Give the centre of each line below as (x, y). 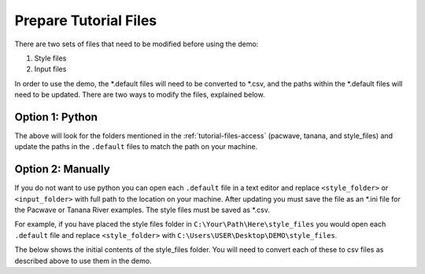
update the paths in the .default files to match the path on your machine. (136, 147)
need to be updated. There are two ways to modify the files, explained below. (140, 95)
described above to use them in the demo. (83, 261)
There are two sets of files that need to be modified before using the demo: (137, 44)
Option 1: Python (56, 117)
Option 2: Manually (62, 169)
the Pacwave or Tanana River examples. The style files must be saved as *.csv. (142, 210)
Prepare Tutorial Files (86, 20)
